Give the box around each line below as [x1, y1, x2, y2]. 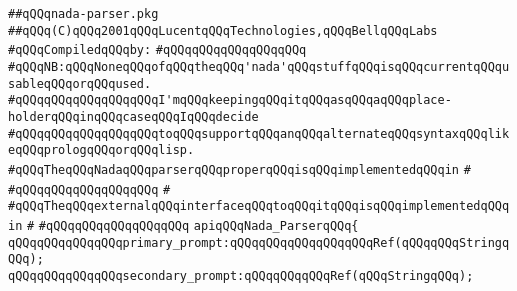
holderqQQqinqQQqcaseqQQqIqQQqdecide [8, 109, 259, 124]
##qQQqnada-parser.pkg [8, 7, 159, 21]
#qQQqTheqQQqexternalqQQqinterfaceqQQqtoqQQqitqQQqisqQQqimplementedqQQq [8, 199, 510, 214]
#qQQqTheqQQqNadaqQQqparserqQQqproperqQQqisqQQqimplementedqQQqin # [8, 162, 471, 177]
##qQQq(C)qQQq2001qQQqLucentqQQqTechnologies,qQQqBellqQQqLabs [8, 23, 438, 38]
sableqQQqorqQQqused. [8, 76, 152, 91]
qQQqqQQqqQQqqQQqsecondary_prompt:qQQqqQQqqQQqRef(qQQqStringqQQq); [8, 268, 474, 283]
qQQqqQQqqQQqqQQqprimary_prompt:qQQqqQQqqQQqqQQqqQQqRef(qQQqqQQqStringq [8, 235, 510, 250]
